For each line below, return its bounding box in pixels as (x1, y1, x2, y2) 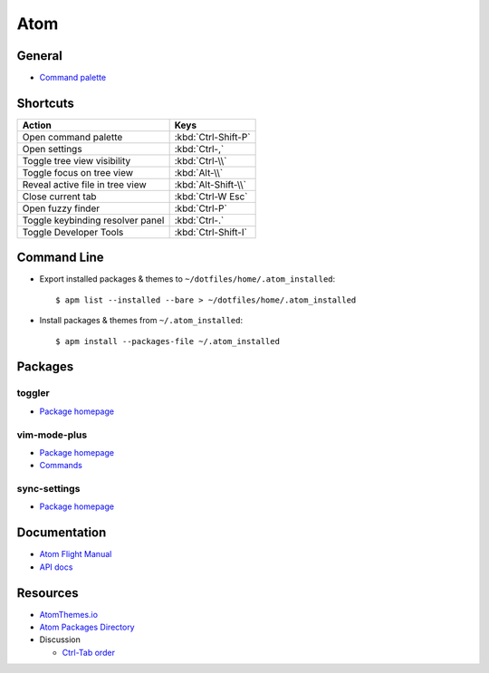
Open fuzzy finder (22, 202, 100, 215)
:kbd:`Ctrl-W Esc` (174, 190, 248, 203)
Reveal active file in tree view (22, 178, 147, 190)
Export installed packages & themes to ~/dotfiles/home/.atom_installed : (39, 274, 336, 284)
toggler (16, 387, 50, 399)
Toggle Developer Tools (22, 226, 124, 238)
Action (22, 119, 52, 131)
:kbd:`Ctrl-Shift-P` (174, 130, 251, 143)
